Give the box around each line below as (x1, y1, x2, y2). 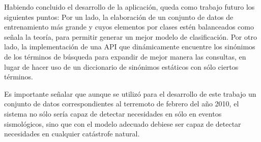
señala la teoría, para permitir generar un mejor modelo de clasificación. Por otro (4, 31, 257, 42)
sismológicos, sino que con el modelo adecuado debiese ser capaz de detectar (4, 118, 241, 129)
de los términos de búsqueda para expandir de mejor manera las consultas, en (4, 51, 246, 62)
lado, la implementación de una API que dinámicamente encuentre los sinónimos (4, 41, 255, 52)
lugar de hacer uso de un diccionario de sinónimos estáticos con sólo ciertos (4, 61, 239, 72)
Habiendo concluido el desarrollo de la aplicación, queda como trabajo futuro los (4, 2, 255, 12)
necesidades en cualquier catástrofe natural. (4, 128, 140, 139)
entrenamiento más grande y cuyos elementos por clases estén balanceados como (4, 21, 254, 32)
